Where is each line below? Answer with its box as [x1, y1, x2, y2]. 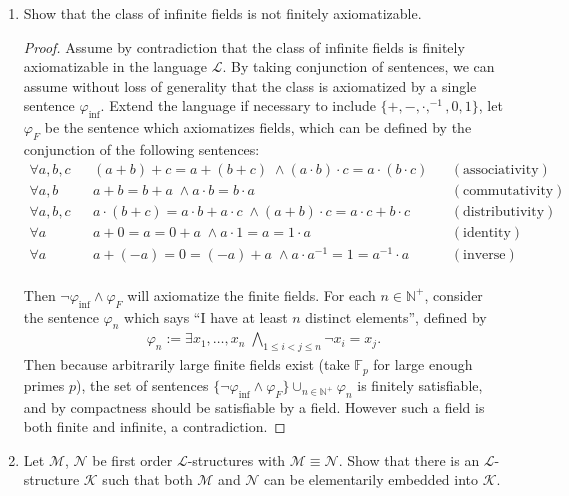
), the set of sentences [76, 374, 209, 395]
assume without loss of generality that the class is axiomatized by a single [23, 75, 477, 96]
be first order [92, 449, 173, 470]
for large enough [373, 354, 473, 375]
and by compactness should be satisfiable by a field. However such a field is [23, 396, 485, 417]
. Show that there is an [338, 449, 480, 470]
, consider [424, 284, 483, 305]
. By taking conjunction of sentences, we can [222, 56, 495, 77]
